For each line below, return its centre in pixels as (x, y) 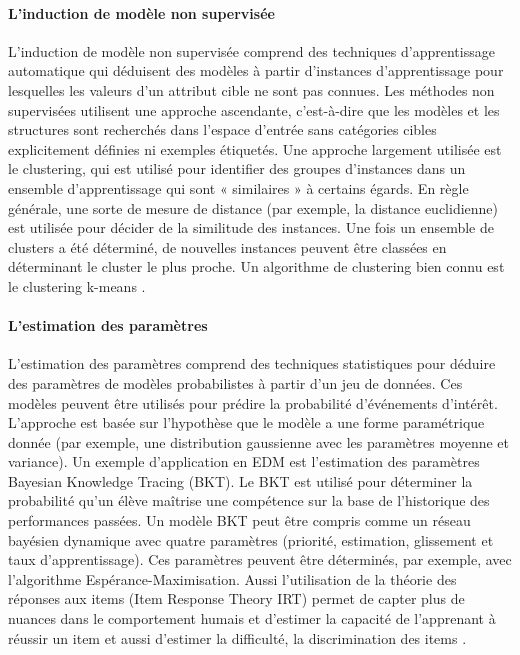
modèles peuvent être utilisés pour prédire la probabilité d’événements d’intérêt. (253, 402)
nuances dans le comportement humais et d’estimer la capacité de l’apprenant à (252, 618)
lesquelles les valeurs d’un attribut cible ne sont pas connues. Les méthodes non (251, 89)
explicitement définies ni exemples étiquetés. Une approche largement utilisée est (255, 148)
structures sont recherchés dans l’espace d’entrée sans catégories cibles (222, 129)
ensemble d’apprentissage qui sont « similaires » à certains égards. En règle (238, 187)
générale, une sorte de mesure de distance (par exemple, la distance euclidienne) (253, 207)
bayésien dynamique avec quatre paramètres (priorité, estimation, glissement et (251, 539)
